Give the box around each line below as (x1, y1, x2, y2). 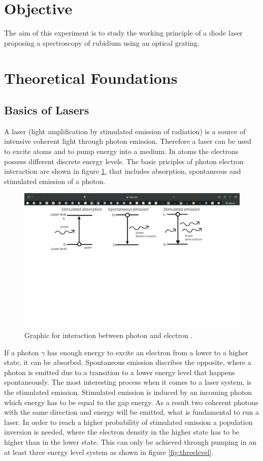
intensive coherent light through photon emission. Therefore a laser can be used (4, 136, 252, 146)
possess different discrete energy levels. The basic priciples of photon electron (4, 156, 244, 166)
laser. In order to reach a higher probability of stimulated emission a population (4, 416, 253, 427)
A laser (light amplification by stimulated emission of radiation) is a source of (4, 126, 246, 136)
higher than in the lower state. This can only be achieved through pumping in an (4, 436, 256, 447)
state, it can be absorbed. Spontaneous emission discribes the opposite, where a (4, 357, 251, 367)
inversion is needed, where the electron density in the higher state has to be (4, 426, 240, 437)
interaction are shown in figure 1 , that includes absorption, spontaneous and (4, 166, 241, 176)
